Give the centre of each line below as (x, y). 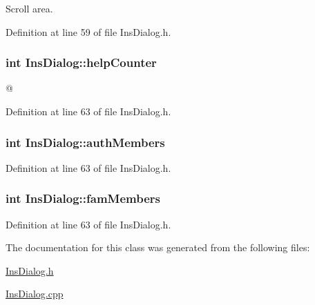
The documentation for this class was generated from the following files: (158, 247)
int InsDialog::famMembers (83, 198)
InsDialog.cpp (35, 294)
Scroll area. (29, 8)
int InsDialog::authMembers (85, 142)
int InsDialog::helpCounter (81, 62)
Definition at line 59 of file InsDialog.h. (88, 31)
